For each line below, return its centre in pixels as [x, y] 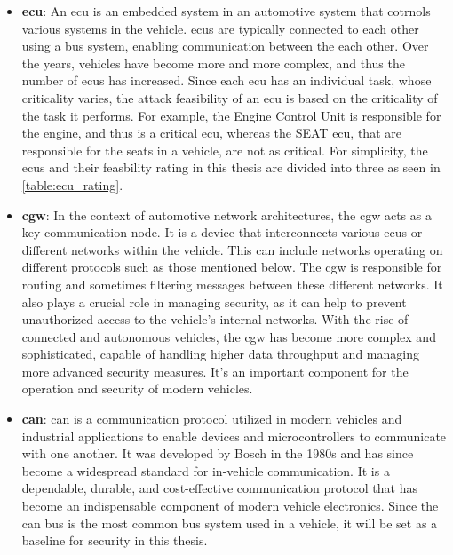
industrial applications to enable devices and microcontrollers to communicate [234, 436]
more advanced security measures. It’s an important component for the [215, 371]
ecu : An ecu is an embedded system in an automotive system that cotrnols [226, 11]
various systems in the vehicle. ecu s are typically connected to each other [220, 28]
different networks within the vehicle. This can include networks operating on [232, 249]
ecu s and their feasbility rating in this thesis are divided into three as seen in [231, 167]
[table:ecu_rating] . [72, 184]
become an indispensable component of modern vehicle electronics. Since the [230, 506]
